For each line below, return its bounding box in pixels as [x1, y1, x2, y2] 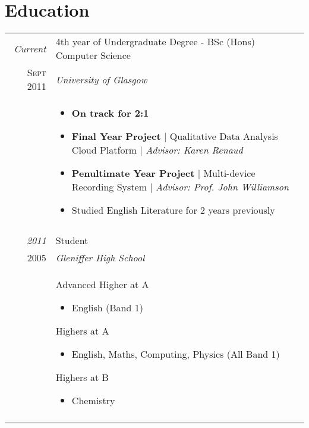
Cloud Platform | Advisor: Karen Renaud [71, 143, 243, 157]
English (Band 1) [71, 301, 143, 315]
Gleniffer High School [55, 251, 145, 265]
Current [14, 41, 46, 55]
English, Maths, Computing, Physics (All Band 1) [71, 347, 280, 361]
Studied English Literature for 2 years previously [71, 203, 275, 217]
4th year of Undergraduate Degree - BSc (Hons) [55, 35, 256, 49]
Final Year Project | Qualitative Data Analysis [71, 129, 278, 143]
